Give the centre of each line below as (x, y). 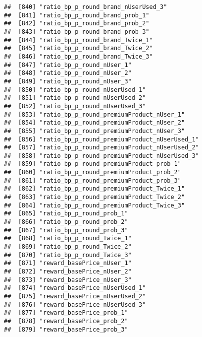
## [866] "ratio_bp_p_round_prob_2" (66, 222)
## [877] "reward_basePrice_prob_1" (66, 313)
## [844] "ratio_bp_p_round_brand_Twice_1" (78, 40)
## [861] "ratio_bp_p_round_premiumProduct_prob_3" (93, 180)
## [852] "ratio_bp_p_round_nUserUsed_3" (75, 106)
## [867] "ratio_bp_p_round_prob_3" (66, 230)
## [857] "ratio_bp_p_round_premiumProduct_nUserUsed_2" (101, 148)
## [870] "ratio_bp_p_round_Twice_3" (68, 255)
